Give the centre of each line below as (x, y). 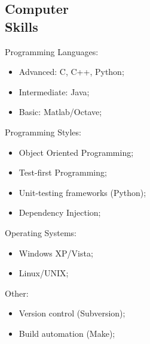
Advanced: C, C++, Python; (71, 72)
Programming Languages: (52, 51)
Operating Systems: (41, 232)
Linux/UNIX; (44, 273)
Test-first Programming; (63, 172)
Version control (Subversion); (72, 313)
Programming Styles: (43, 132)
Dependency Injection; (60, 212)
